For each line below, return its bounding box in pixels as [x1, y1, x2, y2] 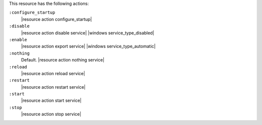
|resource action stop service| [21, 111, 82, 117]
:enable [9, 37, 28, 42]
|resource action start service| [21, 97, 82, 104]
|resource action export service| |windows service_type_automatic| [21, 44, 156, 49]
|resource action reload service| [21, 70, 85, 76]
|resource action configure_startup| [21, 16, 92, 22]
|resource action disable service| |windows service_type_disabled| [21, 30, 155, 36]
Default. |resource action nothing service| [21, 57, 104, 63]
